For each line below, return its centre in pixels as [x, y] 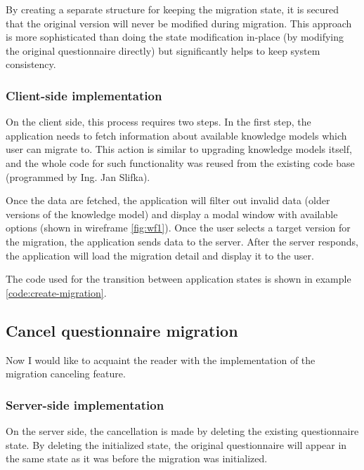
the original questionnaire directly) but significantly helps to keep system [163, 50]
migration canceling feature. [66, 374]
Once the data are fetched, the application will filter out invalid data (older [168, 200]
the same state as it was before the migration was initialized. [137, 458]
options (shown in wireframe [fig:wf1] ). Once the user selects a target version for [178, 228]
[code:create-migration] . [56, 292]
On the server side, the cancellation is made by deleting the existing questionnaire [182, 430]
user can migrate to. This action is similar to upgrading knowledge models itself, [179, 149]
